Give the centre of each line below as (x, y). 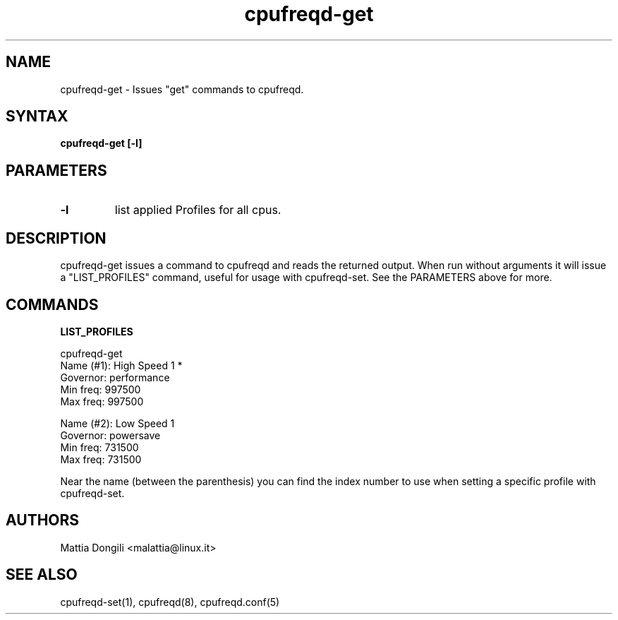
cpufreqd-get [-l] (101, 143)
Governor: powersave (110, 435)
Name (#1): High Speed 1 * (121, 365)
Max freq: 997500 (102, 401)
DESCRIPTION (56, 238)
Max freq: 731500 (101, 459)
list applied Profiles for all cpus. (198, 210)
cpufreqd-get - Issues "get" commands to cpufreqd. (182, 89)
